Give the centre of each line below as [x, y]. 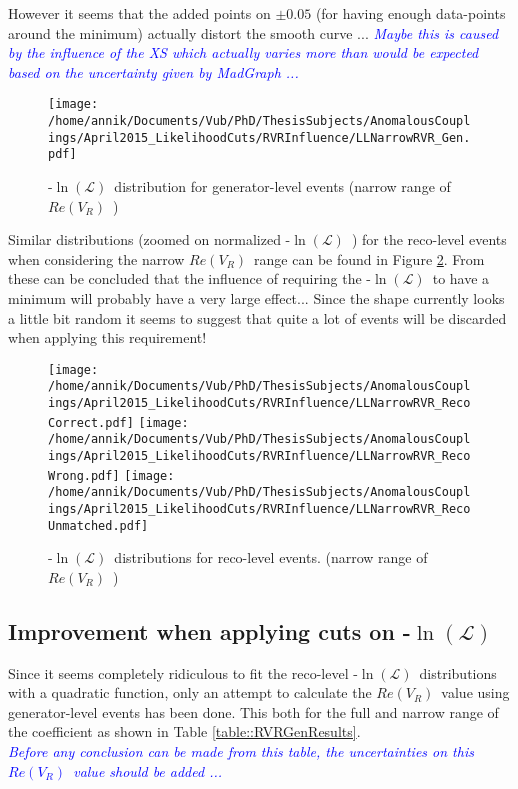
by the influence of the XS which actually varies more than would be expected [243, 52]
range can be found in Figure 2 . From [369, 258]
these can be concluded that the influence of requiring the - [189, 278]
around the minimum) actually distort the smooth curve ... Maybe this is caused [253, 32]
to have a [461, 278]
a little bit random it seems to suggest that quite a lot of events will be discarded [257, 317]
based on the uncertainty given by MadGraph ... [153, 71]
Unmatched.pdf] [98, 525]
